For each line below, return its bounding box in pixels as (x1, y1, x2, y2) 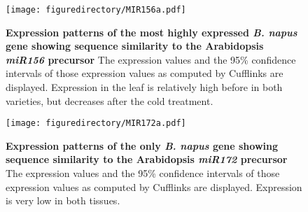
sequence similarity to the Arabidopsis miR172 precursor (6, 152, 288, 167)
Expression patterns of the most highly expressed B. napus (6, 24, 297, 39)
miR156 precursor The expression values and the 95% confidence (6, 52, 296, 66)
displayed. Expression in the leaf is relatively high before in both (6, 80, 283, 94)
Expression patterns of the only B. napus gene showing (6, 138, 279, 153)
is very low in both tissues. (6, 193, 120, 208)
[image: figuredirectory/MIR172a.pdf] (6, 118, 186, 129)
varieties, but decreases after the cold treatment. (6, 93, 213, 108)
